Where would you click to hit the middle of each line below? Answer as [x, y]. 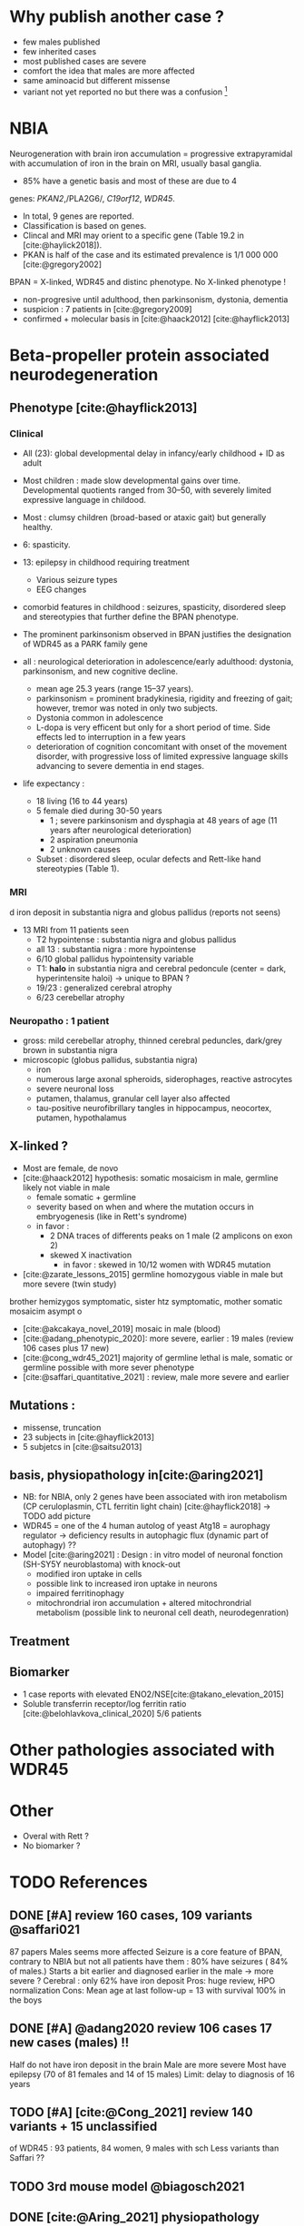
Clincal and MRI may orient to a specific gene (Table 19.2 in [133, 235]
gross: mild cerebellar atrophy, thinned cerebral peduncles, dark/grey [152, 1040]
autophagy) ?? [49, 1545]
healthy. [37, 527]
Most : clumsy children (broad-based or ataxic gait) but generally [144, 517]
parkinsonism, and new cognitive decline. [100, 671]
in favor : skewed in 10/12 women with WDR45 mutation [167, 1265]
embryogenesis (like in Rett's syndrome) [112, 1216]
